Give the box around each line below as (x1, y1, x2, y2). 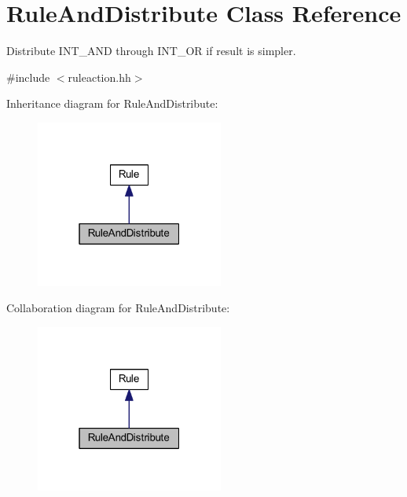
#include (6, 68, 50, 85)
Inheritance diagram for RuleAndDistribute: (6, 95, 218, 112)
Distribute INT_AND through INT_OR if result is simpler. (6, 42, 296, 59)
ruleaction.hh (68, 68, 131, 85)
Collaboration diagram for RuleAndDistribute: (6, 300, 230, 316)
